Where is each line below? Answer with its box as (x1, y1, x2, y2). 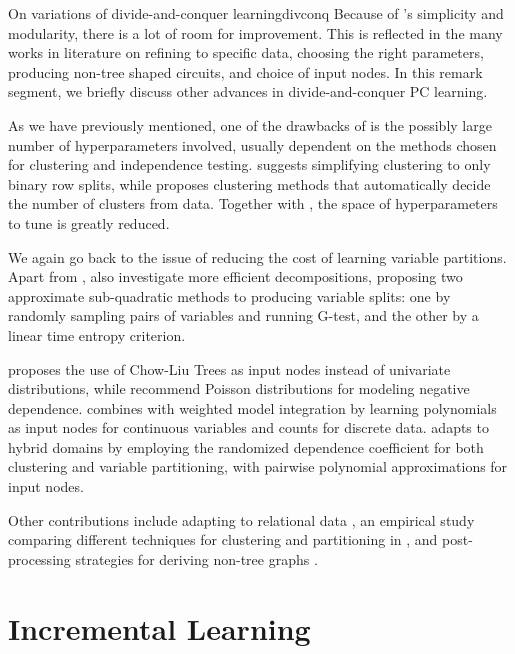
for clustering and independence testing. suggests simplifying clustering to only (8, 154, 491, 175)
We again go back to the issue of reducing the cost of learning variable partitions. (8, 246, 507, 267)
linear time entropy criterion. (8, 324, 186, 345)
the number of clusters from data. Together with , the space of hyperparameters (8, 193, 498, 214)
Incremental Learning (8, 607, 311, 648)
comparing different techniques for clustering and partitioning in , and (8, 529, 438, 550)
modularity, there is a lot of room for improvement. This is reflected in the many (8, 22, 503, 43)
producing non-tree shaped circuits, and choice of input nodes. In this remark (8, 61, 483, 82)
